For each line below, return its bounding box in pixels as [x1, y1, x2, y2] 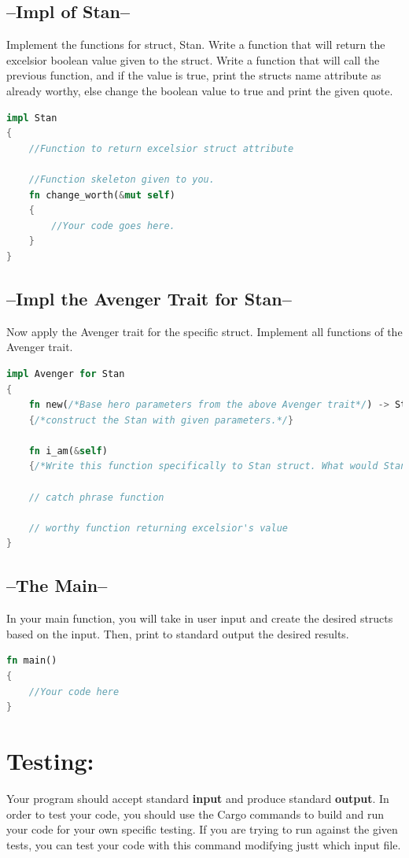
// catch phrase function [28, 491, 164, 503]
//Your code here [28, 686, 120, 697]
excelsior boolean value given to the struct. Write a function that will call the [6, 51, 380, 68]
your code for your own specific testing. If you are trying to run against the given [6, 821, 398, 838]
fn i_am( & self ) [28, 445, 108, 457]
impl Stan [6, 112, 57, 124]
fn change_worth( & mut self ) [28, 189, 175, 201]
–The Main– [6, 573, 108, 597]
